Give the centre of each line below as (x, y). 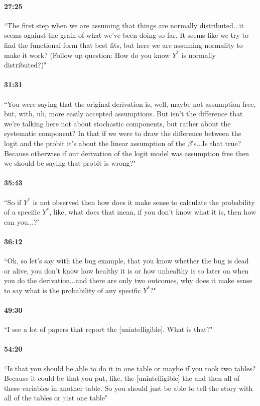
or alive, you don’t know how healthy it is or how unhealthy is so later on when (126, 270)
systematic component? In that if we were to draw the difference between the (123, 133)
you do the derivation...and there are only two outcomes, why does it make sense (128, 280)
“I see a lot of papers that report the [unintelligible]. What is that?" (108, 329)
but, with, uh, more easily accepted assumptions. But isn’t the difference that (123, 114)
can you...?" (22, 221)
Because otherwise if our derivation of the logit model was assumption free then (126, 153)
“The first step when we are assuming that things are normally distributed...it (124, 25)
